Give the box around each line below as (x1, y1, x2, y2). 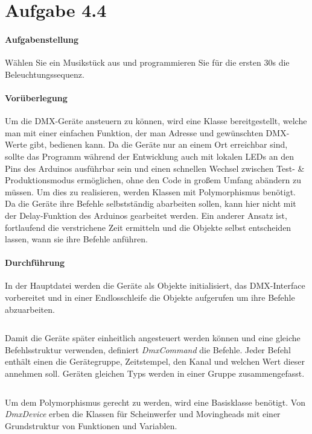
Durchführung (5, 256, 65, 269)
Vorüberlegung (5, 91, 68, 104)
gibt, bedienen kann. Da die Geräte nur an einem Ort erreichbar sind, (30, 138, 288, 151)
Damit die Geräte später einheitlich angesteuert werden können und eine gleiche (5, 332, 301, 344)
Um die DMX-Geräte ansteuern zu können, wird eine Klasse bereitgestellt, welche (5, 115, 307, 127)
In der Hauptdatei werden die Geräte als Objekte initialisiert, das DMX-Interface (5, 279, 305, 292)
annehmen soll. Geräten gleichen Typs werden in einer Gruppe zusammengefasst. (5, 367, 305, 380)
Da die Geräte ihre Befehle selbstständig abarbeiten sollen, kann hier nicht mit (5, 197, 296, 210)
